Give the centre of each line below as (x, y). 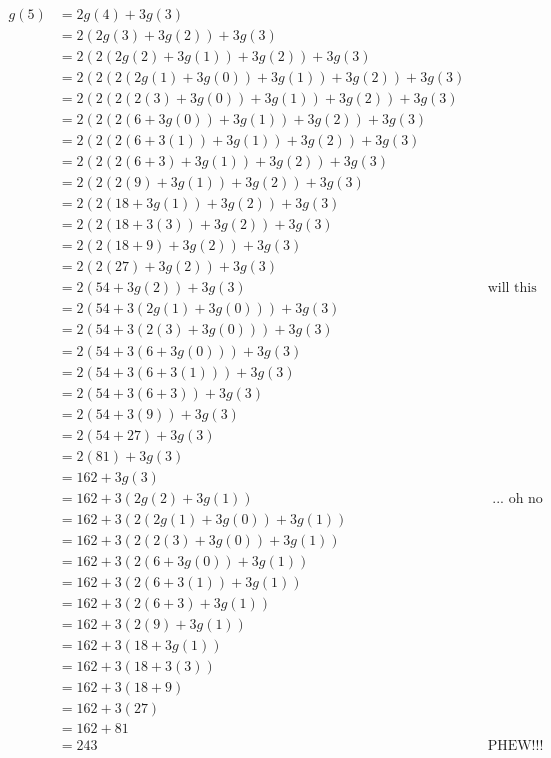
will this (512, 288)
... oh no (517, 498)
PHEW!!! (515, 746)
